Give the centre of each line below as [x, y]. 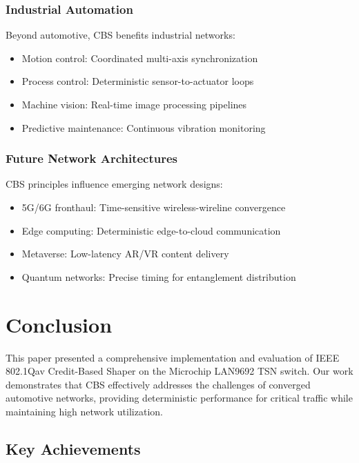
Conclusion [59, 324]
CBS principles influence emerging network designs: [114, 184]
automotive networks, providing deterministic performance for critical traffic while [179, 398]
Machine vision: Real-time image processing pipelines [134, 104]
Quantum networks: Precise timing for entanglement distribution [159, 276]
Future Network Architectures [92, 158]
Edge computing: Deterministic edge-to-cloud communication [151, 230]
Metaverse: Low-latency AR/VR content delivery [125, 254]
